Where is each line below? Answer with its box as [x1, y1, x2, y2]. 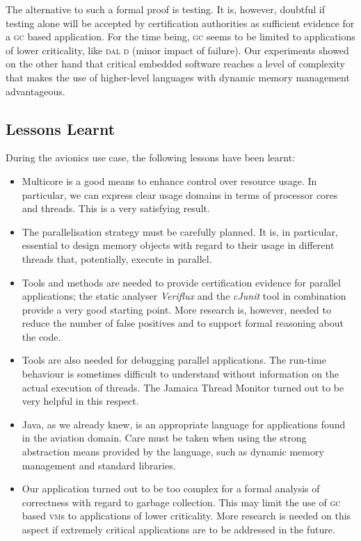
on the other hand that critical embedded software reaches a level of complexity [6, 56, 345, 71]
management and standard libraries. [22, 458, 176, 472]
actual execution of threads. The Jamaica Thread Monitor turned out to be [22, 380, 344, 394]
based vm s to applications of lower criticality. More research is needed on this [22, 508, 351, 523]
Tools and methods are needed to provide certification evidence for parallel [22, 275, 341, 289]
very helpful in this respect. [22, 394, 139, 408]
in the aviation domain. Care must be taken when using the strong [22, 430, 307, 445]
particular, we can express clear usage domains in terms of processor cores [22, 187, 338, 202]
